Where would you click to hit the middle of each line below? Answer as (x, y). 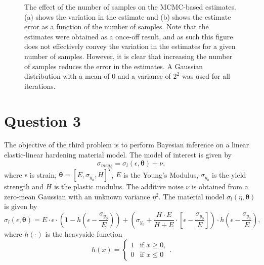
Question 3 (42, 120)
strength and (24, 187)
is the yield (229, 174)
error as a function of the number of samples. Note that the (117, 26)
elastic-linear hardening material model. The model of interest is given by (118, 155)
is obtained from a (220, 187)
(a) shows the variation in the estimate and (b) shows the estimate (128, 16)
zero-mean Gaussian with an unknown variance (77, 196)
